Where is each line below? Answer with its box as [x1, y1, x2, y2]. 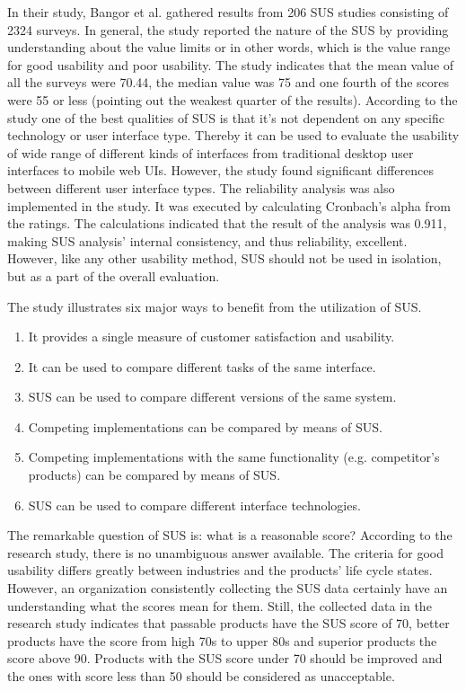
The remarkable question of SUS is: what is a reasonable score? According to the [7, 526, 453, 545]
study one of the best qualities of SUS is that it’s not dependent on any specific [7, 108, 444, 127]
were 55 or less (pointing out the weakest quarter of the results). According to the [7, 90, 458, 109]
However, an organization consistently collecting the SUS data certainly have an [7, 579, 448, 598]
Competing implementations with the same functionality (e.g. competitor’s [28, 447, 440, 466]
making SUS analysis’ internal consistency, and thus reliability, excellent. [7, 231, 408, 250]
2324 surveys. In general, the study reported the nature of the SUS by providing [7, 20, 449, 39]
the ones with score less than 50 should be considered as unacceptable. [7, 667, 395, 685]
